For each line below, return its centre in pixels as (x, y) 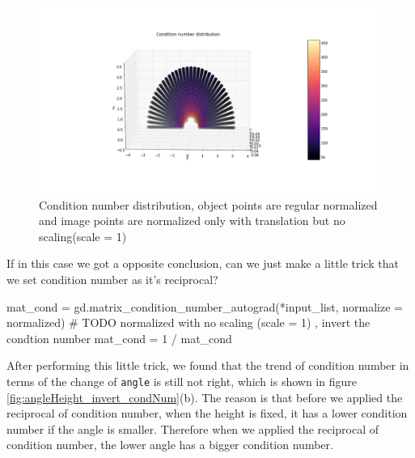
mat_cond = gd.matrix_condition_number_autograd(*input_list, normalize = (205, 306)
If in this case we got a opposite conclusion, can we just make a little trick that (203, 263)
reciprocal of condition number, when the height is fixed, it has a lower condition (207, 413)
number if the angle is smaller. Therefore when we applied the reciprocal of (193, 428)
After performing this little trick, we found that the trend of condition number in (208, 365)
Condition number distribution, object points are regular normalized (208, 204)
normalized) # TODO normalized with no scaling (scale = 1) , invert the (188, 322)
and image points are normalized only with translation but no (192, 221)
